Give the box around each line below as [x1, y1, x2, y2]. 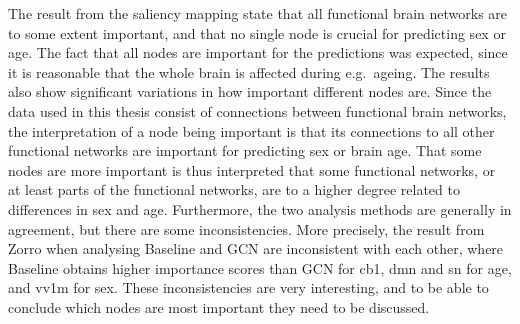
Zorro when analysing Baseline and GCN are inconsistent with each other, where [8, 238, 504, 259]
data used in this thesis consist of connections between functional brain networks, [8, 100, 507, 121]
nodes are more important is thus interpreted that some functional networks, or [8, 159, 496, 180]
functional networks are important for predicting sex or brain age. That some [8, 140, 482, 161]
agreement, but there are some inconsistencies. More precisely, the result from [8, 218, 485, 239]
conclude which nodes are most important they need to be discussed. [8, 296, 430, 317]
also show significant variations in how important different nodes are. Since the [8, 81, 492, 102]
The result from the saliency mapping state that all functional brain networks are [8, 3, 508, 23]
